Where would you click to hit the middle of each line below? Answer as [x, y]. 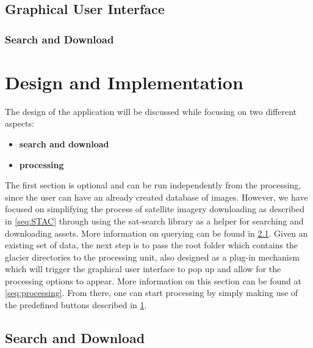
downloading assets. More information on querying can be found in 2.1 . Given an [156, 233]
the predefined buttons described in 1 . [76, 305]
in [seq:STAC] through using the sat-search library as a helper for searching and [154, 220]
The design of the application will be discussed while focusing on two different [151, 111]
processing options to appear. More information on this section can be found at [153, 280]
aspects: [20, 123]
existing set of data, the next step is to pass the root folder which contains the [152, 245]
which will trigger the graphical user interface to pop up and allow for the [143, 269]
